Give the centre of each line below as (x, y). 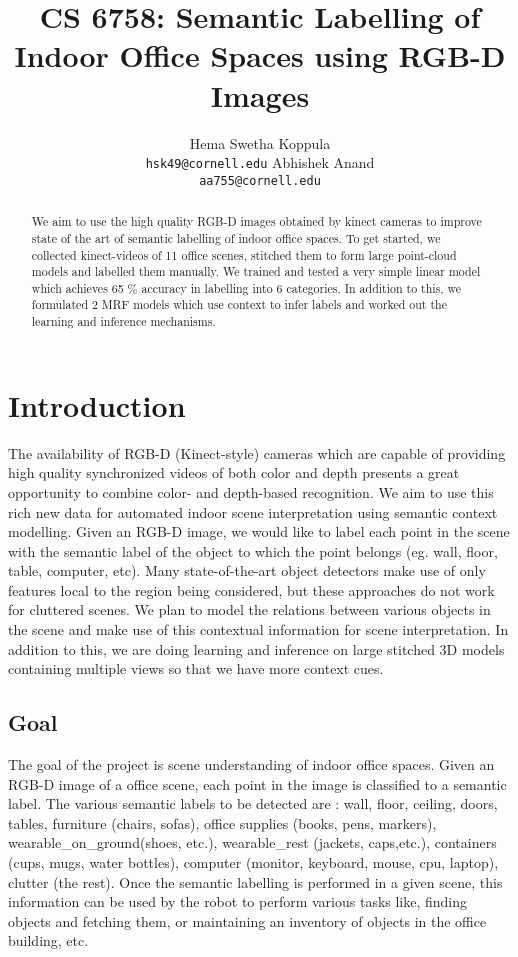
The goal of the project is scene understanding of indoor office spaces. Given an (251, 764)
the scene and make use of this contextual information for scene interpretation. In (258, 629)
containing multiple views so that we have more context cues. (196, 668)
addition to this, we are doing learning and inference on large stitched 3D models (256, 648)
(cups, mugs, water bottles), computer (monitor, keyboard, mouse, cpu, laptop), (253, 862)
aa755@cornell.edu (260, 180)
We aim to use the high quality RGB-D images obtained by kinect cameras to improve (256, 221)
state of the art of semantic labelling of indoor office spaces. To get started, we (236, 237)
